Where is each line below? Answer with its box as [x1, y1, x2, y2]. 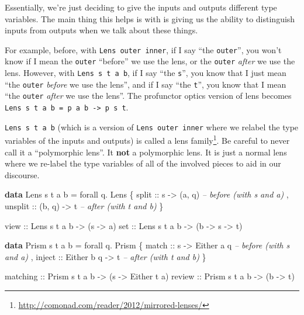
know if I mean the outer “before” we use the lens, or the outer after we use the [5, 55, 295, 67]
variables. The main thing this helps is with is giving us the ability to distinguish [5, 12, 295, 25]
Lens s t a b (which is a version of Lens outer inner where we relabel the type [5, 120, 299, 133]
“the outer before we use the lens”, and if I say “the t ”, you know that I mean [5, 78, 286, 90]
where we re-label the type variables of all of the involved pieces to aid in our [5, 157, 281, 169]
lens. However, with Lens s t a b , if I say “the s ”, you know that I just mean [5, 67, 286, 79]
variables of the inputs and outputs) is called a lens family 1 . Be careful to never [5, 133, 290, 147]
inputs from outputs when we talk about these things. [5, 24, 198, 36]
